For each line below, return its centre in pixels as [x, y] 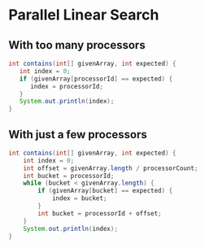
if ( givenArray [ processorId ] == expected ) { [96, 79]
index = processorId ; [67, 86]
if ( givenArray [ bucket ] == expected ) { [105, 191]
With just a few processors [78, 135]
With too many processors [77, 45]
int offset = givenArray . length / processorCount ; [111, 168]
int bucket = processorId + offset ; [100, 213]
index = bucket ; [79, 198]
